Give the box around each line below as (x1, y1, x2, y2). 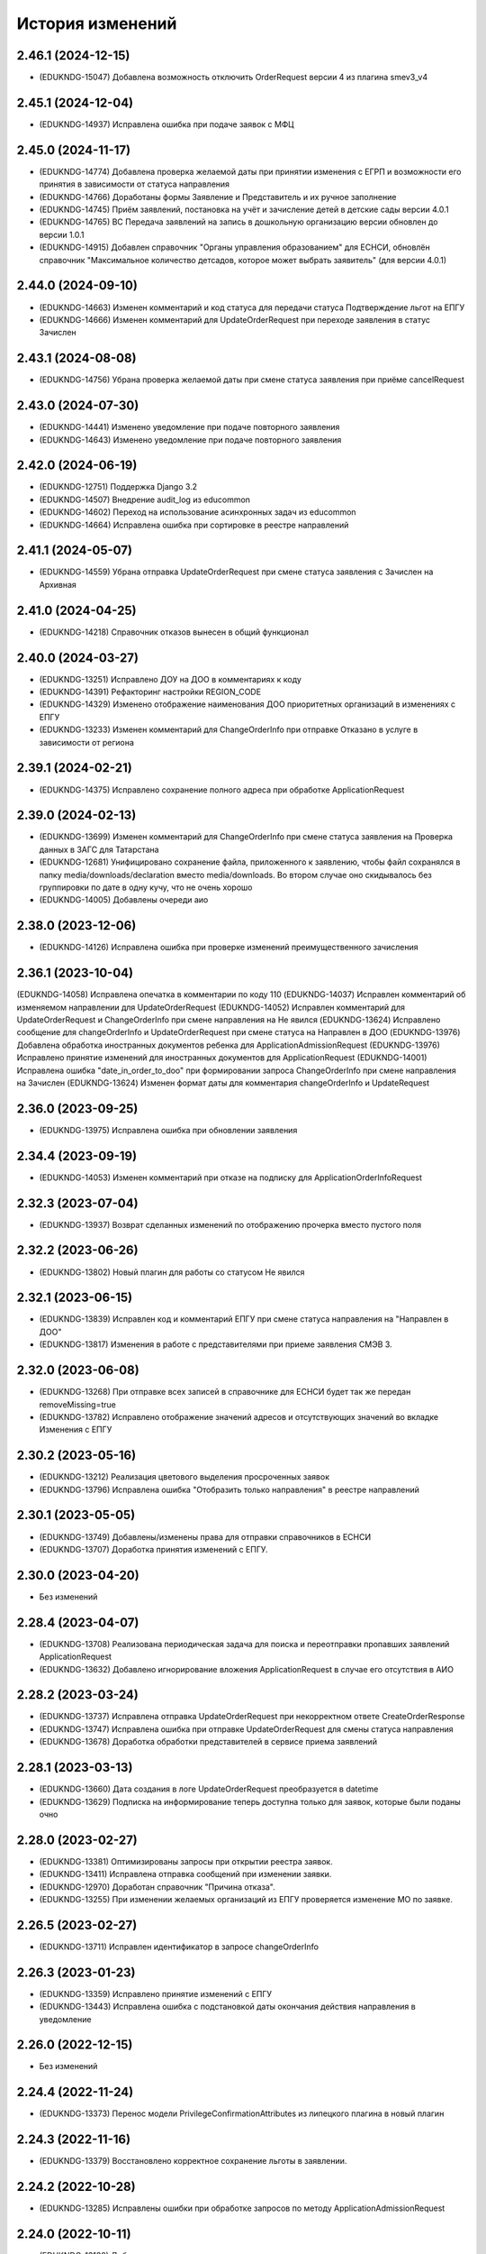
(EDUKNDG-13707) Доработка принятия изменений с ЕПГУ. (39, 1544, 269, 1554)
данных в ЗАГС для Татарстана (39, 844, 159, 855)
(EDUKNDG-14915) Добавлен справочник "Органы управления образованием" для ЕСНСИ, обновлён (39, 242, 431, 252)
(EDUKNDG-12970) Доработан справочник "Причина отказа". (39, 1881, 275, 1892)
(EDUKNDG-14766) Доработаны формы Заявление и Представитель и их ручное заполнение (39, 191, 397, 202)
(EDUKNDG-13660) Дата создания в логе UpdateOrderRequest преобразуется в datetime (39, 1783, 379, 1794)
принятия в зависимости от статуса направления (39, 179, 229, 189)
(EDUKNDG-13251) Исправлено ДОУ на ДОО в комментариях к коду (39, 673, 301, 684)
